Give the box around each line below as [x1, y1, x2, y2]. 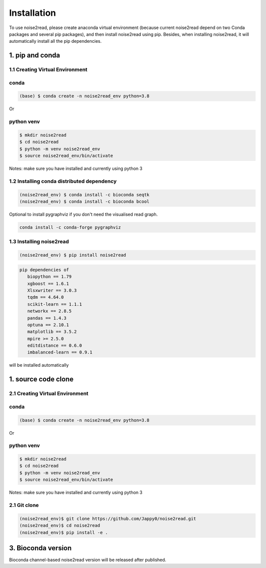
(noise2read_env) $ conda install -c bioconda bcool [19, 199, 150, 204]
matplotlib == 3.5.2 [27, 329, 77, 335]
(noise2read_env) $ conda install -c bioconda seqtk [19, 192, 150, 197]
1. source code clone [9, 375, 74, 383]
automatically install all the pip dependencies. [9, 38, 102, 44]
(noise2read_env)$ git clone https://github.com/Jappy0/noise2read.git [19, 516, 197, 521]
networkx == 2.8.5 [27, 308, 72, 314]
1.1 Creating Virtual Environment [9, 66, 88, 73]
